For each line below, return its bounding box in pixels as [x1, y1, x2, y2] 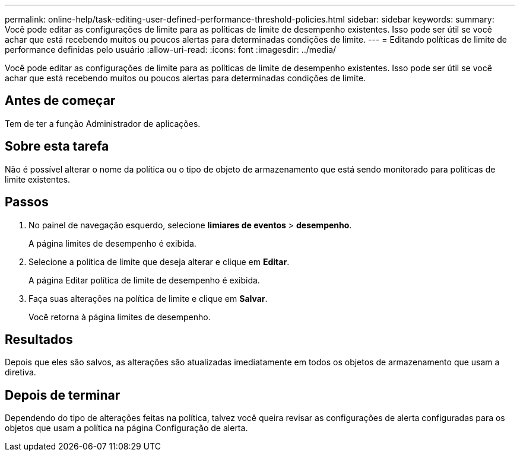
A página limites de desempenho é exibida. [28, 238, 196, 248]
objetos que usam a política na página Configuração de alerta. [5, 423, 248, 433]
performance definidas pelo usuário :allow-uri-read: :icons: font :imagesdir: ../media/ [5, 44, 337, 55]
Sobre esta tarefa [5, 139, 109, 154]
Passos [5, 194, 49, 210]
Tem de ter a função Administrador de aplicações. [5, 118, 201, 129]
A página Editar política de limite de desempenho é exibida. [28, 275, 260, 285]
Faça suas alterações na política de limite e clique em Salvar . [28, 293, 268, 304]
